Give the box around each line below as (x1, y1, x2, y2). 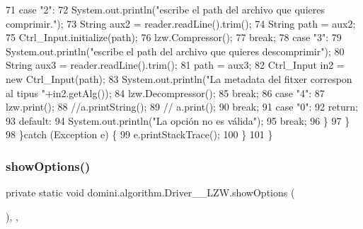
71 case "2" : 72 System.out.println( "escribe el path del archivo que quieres (6, 2, 325, 16)
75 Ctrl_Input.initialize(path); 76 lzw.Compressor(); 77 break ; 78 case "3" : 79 (6, 30, 342, 45)
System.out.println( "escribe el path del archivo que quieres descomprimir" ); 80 (6, 43, 345, 58)
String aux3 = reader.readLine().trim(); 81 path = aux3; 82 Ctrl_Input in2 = (6, 57, 345, 72)
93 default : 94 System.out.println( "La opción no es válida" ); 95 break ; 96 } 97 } (6, 113, 350, 128)
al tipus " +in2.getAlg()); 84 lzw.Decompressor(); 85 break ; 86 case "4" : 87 (6, 85, 325, 100)
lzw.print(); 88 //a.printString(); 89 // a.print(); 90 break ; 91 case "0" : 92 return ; (6, 99, 358, 114)
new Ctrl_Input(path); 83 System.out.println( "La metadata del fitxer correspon (6, 71, 352, 86)
